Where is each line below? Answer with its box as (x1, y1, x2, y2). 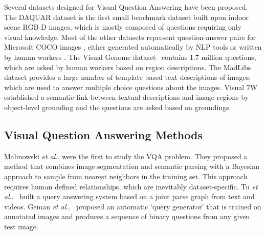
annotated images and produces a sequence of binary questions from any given (4, 211, 250, 222)
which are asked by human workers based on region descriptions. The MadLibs (4, 61, 251, 72)
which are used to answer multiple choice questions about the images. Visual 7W (4, 81, 258, 92)
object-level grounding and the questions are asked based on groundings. (4, 101, 231, 112)
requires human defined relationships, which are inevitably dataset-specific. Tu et (4, 181, 258, 191)
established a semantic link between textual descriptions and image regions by (4, 92, 249, 102)
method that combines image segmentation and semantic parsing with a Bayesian (4, 161, 260, 172)
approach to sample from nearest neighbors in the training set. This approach (4, 170, 248, 181)
